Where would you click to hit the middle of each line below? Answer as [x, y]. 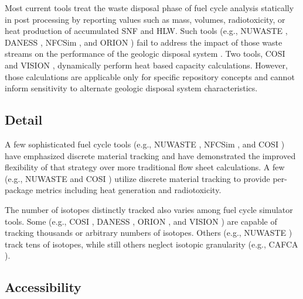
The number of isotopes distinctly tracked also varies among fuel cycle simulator [149, 209]
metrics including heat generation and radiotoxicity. [128, 190]
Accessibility [43, 287]
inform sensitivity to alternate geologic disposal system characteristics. [131, 88]
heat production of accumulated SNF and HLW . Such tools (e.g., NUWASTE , [146, 31]
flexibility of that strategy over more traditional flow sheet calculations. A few [145, 167]
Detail [24, 120]
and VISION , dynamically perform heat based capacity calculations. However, [146, 65]
